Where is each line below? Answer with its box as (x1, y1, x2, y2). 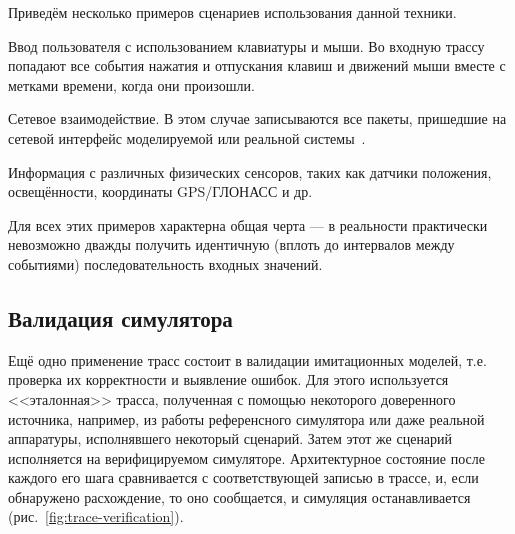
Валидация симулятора (8, 302, 233, 333)
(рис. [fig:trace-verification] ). (8, 506, 184, 527)
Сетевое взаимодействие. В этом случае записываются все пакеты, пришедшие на (8, 108, 507, 129)
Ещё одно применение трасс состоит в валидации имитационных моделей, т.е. (8, 349, 487, 370)
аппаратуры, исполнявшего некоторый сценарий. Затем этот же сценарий (8, 428, 453, 449)
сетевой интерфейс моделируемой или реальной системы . (8, 127, 366, 148)
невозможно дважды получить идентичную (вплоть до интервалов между (8, 234, 455, 255)
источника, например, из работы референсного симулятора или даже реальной (8, 408, 485, 429)
